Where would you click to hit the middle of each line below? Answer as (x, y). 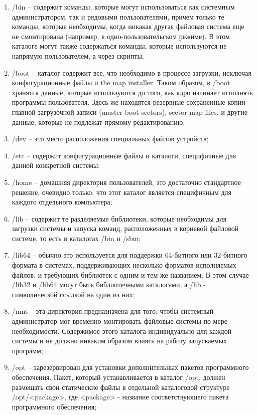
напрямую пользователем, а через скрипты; (78, 55)
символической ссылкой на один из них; (73, 294)
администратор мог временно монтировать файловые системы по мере (119, 321)
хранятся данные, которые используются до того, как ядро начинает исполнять (132, 92)
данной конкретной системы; (56, 165)
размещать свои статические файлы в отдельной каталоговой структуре (121, 387)
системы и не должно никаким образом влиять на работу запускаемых (119, 341)
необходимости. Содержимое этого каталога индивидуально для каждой (122, 331)
